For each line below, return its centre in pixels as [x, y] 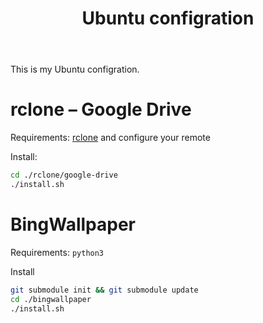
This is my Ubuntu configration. [75, 69]
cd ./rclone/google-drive [64, 175]
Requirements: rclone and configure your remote [110, 138]
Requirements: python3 [57, 252]
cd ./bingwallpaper [51, 299]
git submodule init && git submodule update [104, 290]
